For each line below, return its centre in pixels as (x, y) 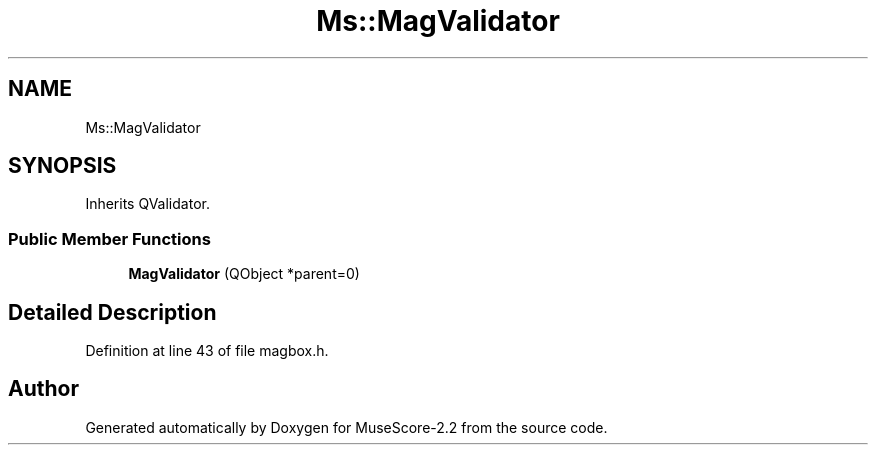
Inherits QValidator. (147, 204)
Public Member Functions (109, 238)
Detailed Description (112, 312)
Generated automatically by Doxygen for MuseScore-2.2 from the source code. (346, 427)
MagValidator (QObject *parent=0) (244, 274)
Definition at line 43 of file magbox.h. (207, 351)
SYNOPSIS (62, 166)
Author (43, 389)
